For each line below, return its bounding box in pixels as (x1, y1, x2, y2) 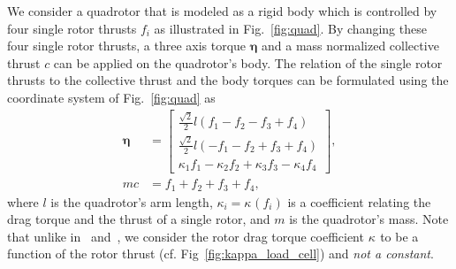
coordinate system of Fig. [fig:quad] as (7, 88, 216, 106)
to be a (380, 227, 419, 245)
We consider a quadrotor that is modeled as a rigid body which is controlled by (7, 2, 437, 19)
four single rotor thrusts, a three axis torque (7, 36, 247, 55)
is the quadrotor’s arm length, (50, 192, 213, 211)
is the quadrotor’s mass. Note (289, 210, 449, 228)
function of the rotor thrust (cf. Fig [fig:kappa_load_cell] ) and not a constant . (7, 244, 434, 263)
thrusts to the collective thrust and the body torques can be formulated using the (7, 71, 449, 89)
